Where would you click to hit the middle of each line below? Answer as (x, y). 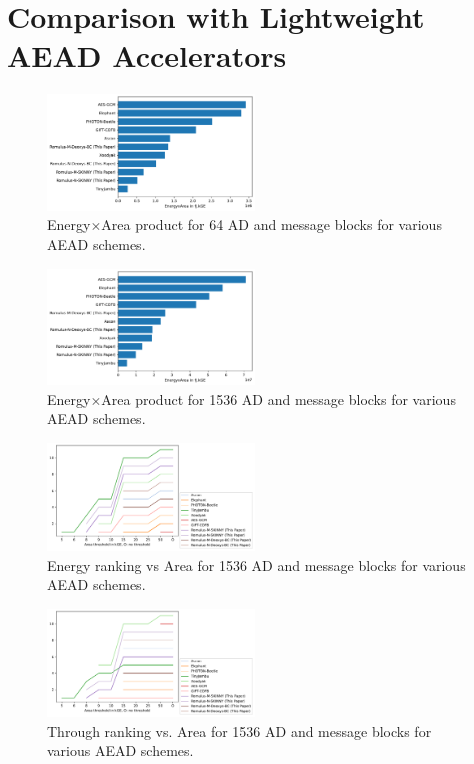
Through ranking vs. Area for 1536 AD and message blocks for (239, 730)
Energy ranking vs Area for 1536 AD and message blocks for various (256, 564)
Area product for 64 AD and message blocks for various (271, 224)
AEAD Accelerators (147, 55)
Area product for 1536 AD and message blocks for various (278, 398)
